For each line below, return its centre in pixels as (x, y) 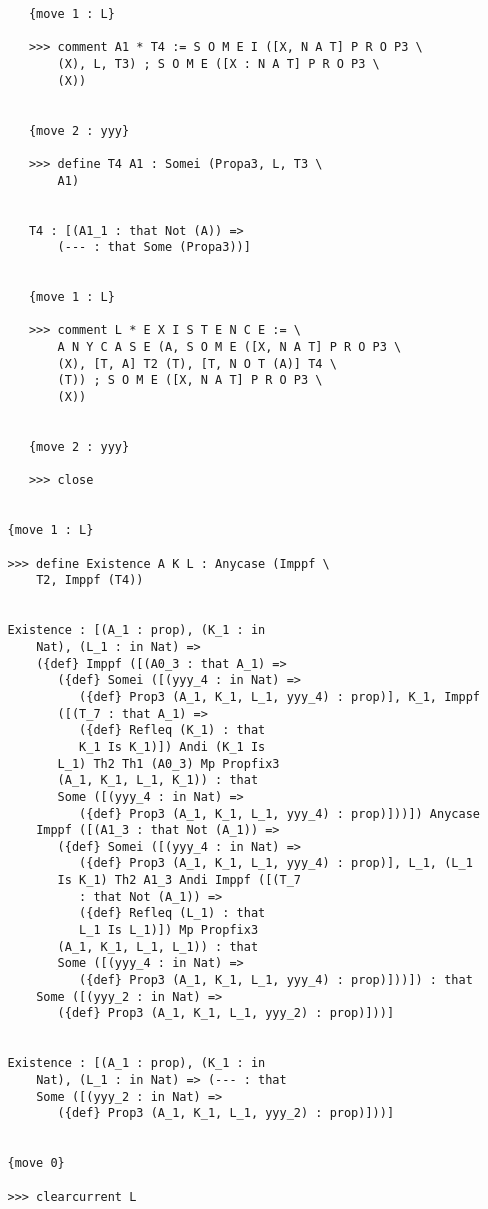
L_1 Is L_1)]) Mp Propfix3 (169, 930)
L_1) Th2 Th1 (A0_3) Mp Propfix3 (168, 763)
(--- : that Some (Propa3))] (154, 247)
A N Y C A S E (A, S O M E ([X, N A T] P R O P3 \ (229, 347)
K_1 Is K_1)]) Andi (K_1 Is (172, 746)
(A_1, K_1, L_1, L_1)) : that (158, 946)
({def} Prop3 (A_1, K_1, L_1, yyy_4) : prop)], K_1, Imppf (279, 696)
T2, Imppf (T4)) (90, 580)
